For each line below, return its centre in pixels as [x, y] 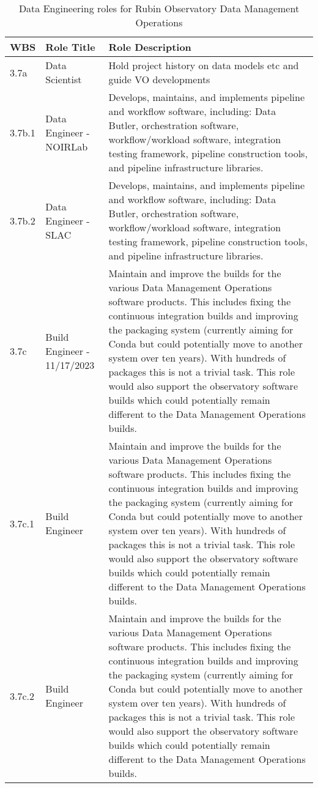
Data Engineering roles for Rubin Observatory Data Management [159, 8]
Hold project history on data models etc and [204, 65]
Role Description [150, 47]
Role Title [70, 47]
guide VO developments [159, 79]
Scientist [64, 79]
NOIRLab [67, 146]
